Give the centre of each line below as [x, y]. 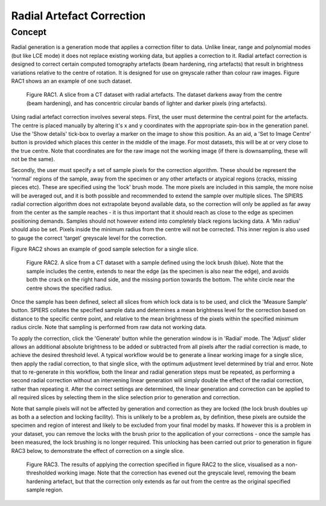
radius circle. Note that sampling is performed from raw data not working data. [109, 327]
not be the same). [33, 159]
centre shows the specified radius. [69, 288]
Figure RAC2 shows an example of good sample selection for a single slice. [105, 249]
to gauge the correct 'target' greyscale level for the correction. [89, 238]
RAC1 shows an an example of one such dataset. [72, 81]
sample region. [45, 490]
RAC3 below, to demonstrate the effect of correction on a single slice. [98, 450]
